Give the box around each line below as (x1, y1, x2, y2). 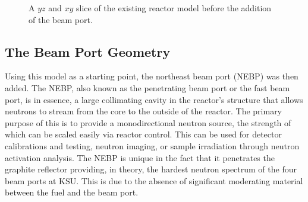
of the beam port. (29, 13, 93, 25)
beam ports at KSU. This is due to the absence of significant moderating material (5, 174, 303, 187)
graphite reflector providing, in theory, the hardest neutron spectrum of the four (5, 163, 297, 175)
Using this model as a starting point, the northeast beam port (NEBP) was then (5, 70, 298, 82)
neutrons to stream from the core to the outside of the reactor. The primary (5, 105, 282, 117)
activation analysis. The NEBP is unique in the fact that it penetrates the (5, 151, 275, 163)
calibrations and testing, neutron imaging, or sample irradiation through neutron (5, 139, 300, 152)
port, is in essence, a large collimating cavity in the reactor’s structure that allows (5, 93, 303, 105)
